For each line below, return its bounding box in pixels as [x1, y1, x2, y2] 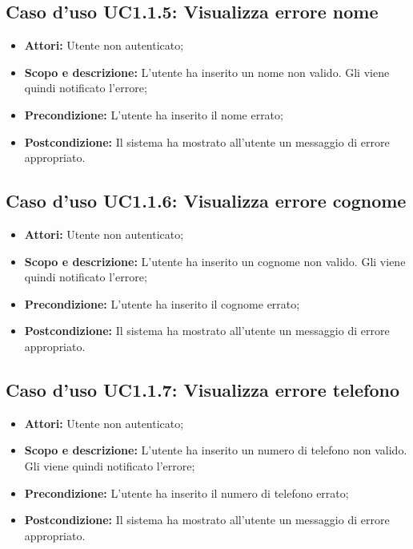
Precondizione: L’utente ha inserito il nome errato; [24, 106, 283, 123]
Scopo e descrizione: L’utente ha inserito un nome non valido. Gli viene [24, 63, 390, 80]
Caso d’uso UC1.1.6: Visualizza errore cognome [6, 188, 407, 213]
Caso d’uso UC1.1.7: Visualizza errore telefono [6, 377, 399, 402]
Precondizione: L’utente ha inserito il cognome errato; [24, 295, 300, 312]
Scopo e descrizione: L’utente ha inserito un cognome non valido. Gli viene [24, 252, 406, 269]
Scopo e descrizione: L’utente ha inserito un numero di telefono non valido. [24, 442, 407, 458]
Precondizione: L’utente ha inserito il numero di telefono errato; [24, 484, 349, 501]
